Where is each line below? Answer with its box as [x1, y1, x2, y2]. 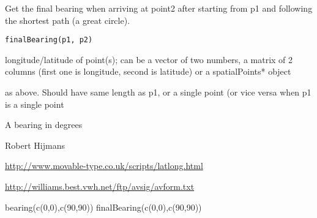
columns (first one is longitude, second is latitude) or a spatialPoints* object [5, 65, 291, 78]
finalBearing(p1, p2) [5, 36, 93, 45]
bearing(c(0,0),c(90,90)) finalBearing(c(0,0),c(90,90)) [5, 200, 202, 213]
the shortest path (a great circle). [5, 13, 130, 26]
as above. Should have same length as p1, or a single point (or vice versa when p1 [5, 86, 311, 99]
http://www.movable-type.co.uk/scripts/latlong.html [5, 159, 203, 172]
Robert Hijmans [5, 138, 65, 151]
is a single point [5, 97, 64, 110]
